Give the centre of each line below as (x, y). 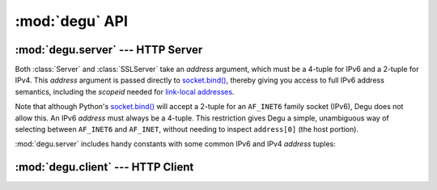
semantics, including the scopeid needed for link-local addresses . (125, 91)
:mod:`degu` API (72, 21)
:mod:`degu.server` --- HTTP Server (109, 50)
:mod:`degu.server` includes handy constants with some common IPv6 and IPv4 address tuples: (175, 144)
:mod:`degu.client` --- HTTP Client (104, 167)
